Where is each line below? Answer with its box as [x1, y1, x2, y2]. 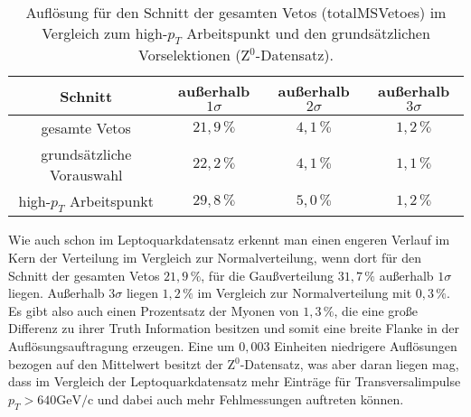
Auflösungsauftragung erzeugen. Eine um [8, 336, 235, 355]
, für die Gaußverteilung [201, 265, 334, 284]
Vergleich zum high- [42, 23, 168, 43]
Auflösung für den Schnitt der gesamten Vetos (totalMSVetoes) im [25, 2, 447, 23]
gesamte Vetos [41, 117, 131, 139]
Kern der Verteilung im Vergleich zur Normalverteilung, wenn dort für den [8, 247, 421, 266]
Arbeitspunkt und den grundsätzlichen [186, 23, 430, 43]
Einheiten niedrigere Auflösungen [274, 336, 457, 355]
